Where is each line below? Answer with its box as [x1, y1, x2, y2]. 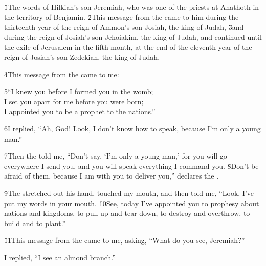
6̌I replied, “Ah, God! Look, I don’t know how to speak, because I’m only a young [4, 123, 261, 134]
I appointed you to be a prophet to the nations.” [4, 106, 156, 117]
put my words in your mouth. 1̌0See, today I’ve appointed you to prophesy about [4, 197, 259, 208]
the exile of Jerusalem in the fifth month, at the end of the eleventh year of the [4, 41, 252, 52]
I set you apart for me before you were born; [4, 96, 144, 106]
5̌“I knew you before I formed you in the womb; [4, 86, 153, 97]
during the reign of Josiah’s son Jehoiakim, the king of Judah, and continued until [4, 31, 262, 42]
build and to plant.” [4, 217, 66, 228]
